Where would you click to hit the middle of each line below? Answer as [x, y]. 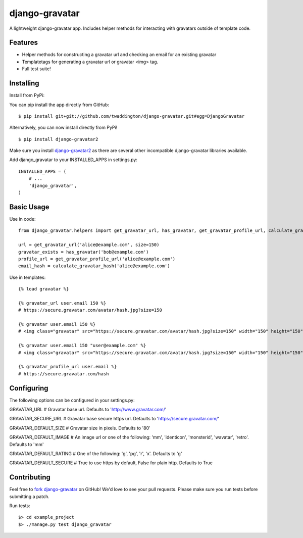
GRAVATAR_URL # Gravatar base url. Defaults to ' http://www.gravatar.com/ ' [88, 410]
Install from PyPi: [27, 95]
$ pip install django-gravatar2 [58, 139]
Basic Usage [29, 207]
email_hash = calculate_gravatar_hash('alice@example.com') [94, 266]
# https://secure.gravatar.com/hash [64, 374]
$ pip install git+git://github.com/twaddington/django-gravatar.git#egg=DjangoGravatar [132, 116]
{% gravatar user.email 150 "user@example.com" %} [82, 346]
